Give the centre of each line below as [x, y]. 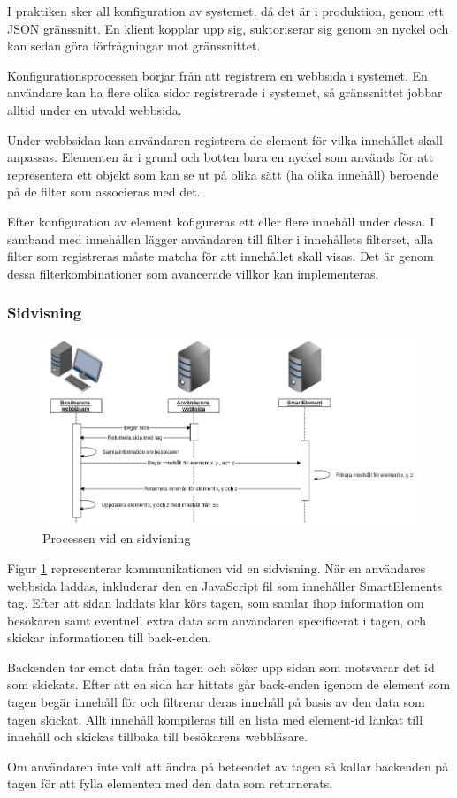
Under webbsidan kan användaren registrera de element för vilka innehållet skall [225, 139]
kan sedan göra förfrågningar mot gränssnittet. [134, 46]
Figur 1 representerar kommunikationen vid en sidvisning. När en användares [217, 568]
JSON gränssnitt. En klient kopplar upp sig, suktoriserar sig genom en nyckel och [228, 28]
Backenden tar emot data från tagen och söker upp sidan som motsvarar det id [221, 667]
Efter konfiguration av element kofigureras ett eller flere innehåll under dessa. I [221, 221]
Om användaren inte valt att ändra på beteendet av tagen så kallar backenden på [228, 766]
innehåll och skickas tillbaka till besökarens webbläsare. [157, 737]
